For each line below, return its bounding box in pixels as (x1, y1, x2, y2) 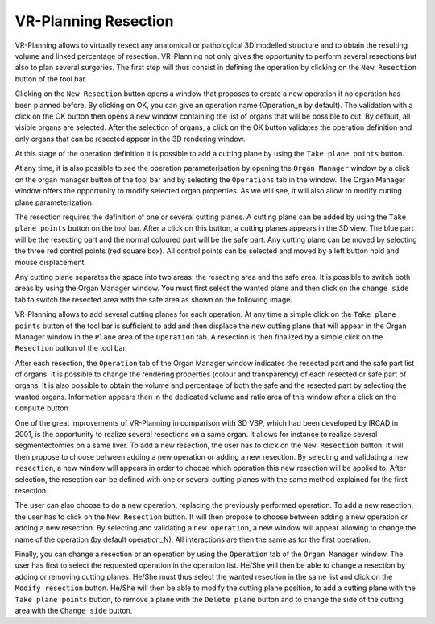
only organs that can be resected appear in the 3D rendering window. (14, 134, 246, 144)
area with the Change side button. (14, 605, 133, 615)
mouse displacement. (14, 257, 87, 267)
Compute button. (14, 403, 71, 413)
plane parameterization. (14, 198, 94, 207)
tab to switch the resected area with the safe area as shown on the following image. (14, 294, 293, 304)
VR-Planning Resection (14, 12, 174, 30)
